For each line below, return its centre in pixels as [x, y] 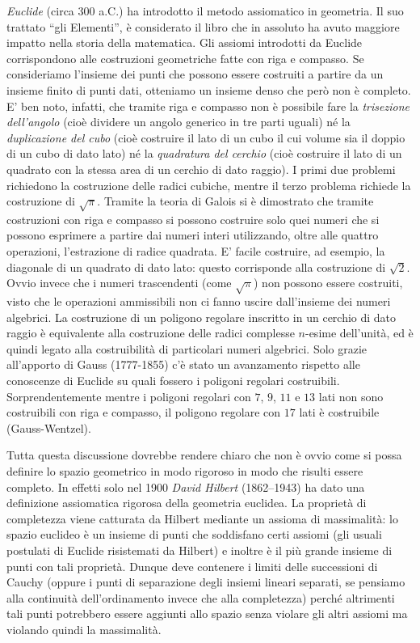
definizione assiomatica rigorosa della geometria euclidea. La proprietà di [187, 503]
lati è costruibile [339, 412]
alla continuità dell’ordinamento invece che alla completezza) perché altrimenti [201, 597]
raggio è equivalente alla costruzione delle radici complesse [151, 333]
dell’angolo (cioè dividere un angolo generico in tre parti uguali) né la [178, 122]
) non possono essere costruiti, [328, 283]
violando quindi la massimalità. [84, 629]
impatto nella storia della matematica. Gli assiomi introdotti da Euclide [185, 42]
